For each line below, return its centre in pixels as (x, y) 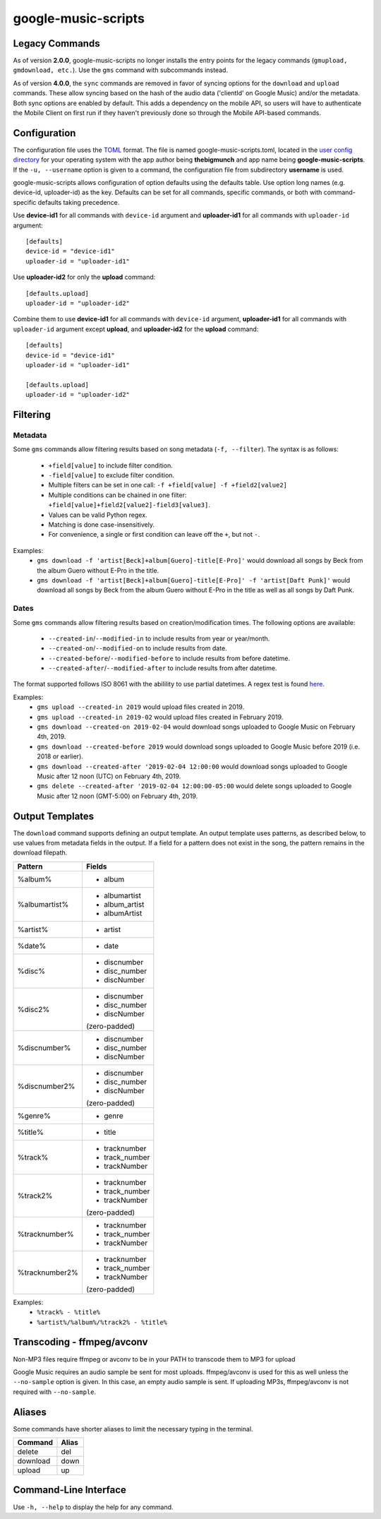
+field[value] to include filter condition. (110, 465)
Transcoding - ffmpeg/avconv (80, 1342)
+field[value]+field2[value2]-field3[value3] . (129, 505)
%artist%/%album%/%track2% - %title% (102, 1322)
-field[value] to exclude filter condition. (111, 475)
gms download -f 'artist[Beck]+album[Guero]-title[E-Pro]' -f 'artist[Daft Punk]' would (194, 580)
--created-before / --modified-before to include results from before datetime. (169, 658)
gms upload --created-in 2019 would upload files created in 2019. (141, 707)
